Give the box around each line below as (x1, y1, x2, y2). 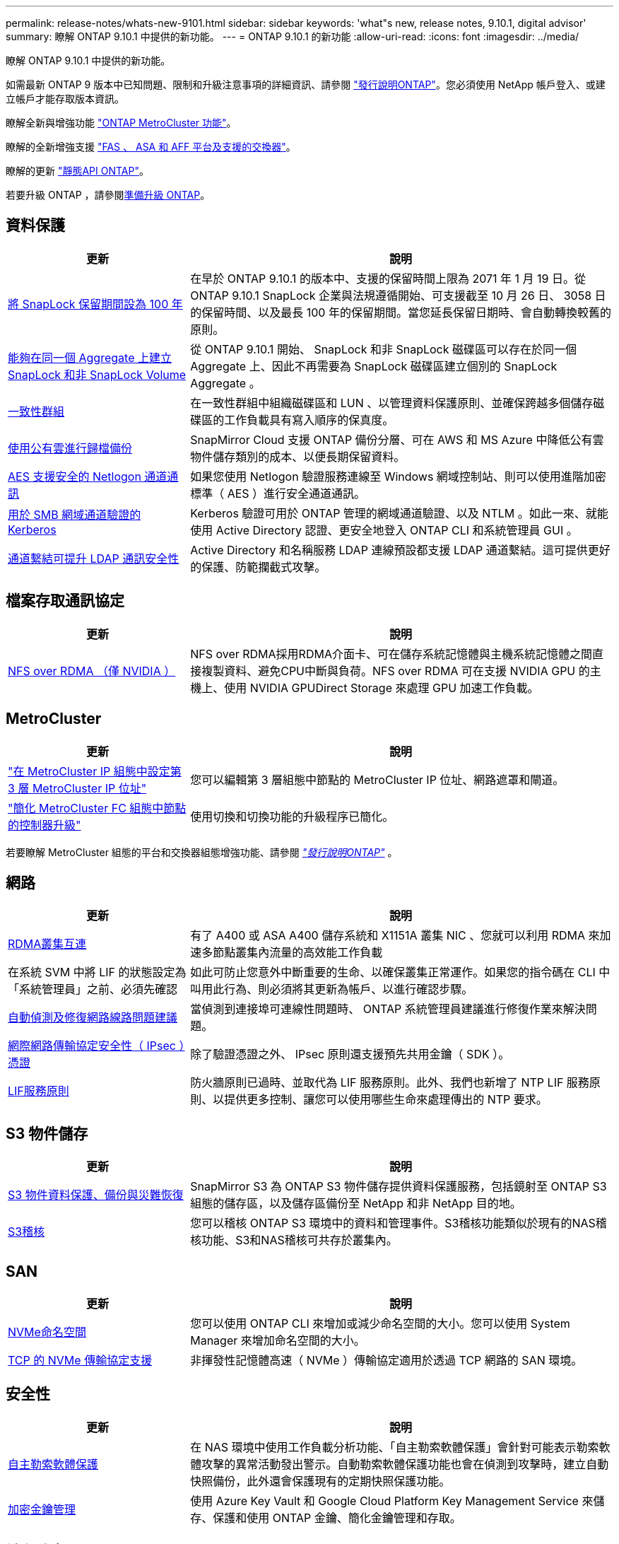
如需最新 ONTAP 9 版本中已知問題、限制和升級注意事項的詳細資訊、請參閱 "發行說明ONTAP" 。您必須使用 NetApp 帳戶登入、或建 (6, 78, 606, 90)
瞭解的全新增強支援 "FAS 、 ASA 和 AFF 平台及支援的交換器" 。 (6, 141, 296, 153)
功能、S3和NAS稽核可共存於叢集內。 (201, 1233, 398, 1248)
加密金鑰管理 (8, 1502, 76, 1516)
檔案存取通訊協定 (6, 592, 124, 610)
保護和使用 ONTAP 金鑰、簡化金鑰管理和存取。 (213, 1510, 461, 1525)
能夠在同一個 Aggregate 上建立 (8, 350, 172, 365)
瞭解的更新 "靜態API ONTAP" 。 (6, 165, 149, 177)
